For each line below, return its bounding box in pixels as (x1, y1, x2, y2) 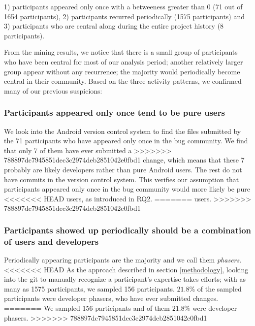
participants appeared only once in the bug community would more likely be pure (4, 184, 250, 194)
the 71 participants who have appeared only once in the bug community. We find (4, 135, 248, 146)
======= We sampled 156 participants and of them (4, 303, 170, 313)
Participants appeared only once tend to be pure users (4, 106, 225, 119)
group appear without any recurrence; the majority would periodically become (4, 66, 240, 76)
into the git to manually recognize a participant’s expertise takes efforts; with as (4, 274, 246, 284)
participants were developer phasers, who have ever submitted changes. (4, 293, 218, 303)
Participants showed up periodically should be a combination (4, 224, 252, 236)
